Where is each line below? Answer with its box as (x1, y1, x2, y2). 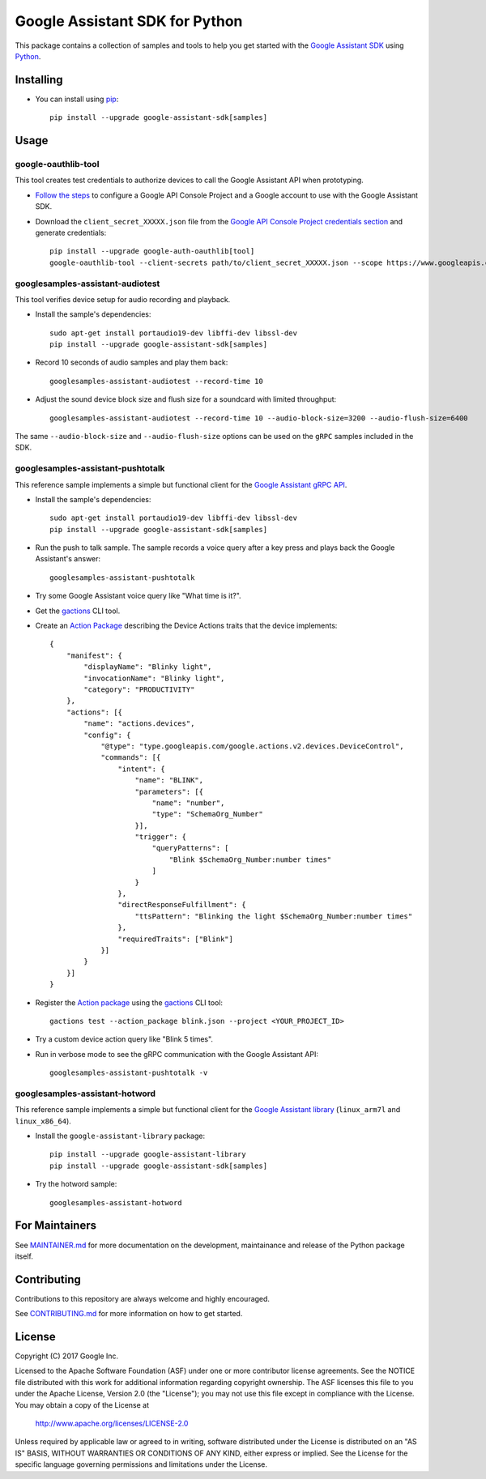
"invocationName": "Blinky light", (83, 673, 225, 683)
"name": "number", (151, 798, 225, 808)
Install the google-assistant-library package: (35, 1131, 206, 1141)
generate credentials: (35, 228, 107, 237)
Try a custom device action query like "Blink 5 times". (35, 1034, 214, 1044)
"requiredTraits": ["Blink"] (117, 934, 234, 944)
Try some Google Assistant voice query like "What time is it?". (35, 591, 242, 601)
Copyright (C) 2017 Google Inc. (15, 1351, 119, 1361)
